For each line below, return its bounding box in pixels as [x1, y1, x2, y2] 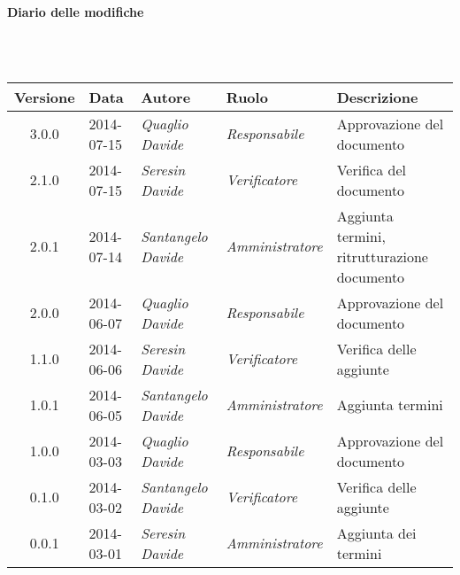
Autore [141, 86, 191, 107]
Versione [14, 86, 75, 107]
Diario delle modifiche [7, 3, 144, 20]
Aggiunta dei [336, 522, 417, 543]
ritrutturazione [336, 245, 428, 267]
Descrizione [336, 86, 418, 107]
